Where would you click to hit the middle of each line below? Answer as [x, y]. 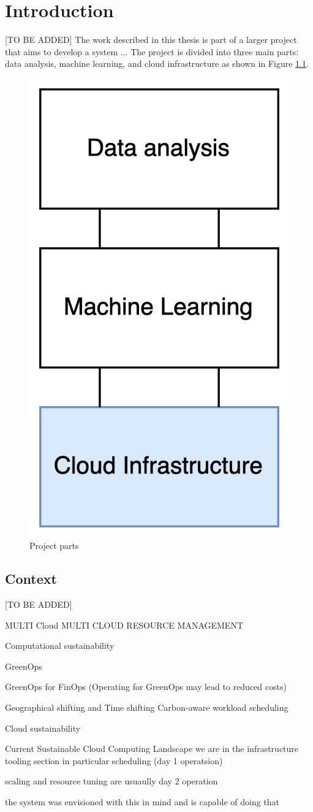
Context [31, 579]
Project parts [54, 546]
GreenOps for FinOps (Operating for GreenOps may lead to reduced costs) [146, 687]
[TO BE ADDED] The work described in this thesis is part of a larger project [151, 40]
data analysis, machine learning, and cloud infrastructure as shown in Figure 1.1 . [157, 63]
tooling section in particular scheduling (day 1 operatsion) [114, 760]
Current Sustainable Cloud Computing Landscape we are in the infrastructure [152, 749]
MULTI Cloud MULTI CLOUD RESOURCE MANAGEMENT [124, 625]
